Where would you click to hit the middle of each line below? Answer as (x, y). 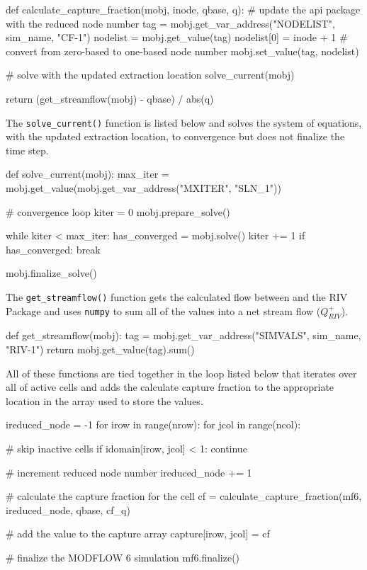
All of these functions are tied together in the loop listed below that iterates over (181, 373)
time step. (27, 150)
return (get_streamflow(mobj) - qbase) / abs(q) (110, 98)
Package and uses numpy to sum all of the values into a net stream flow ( (163, 310)
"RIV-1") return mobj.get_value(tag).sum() (100, 349)
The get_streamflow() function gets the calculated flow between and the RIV (177, 296)
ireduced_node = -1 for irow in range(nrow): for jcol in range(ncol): (153, 424)
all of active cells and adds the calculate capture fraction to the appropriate (170, 387)
